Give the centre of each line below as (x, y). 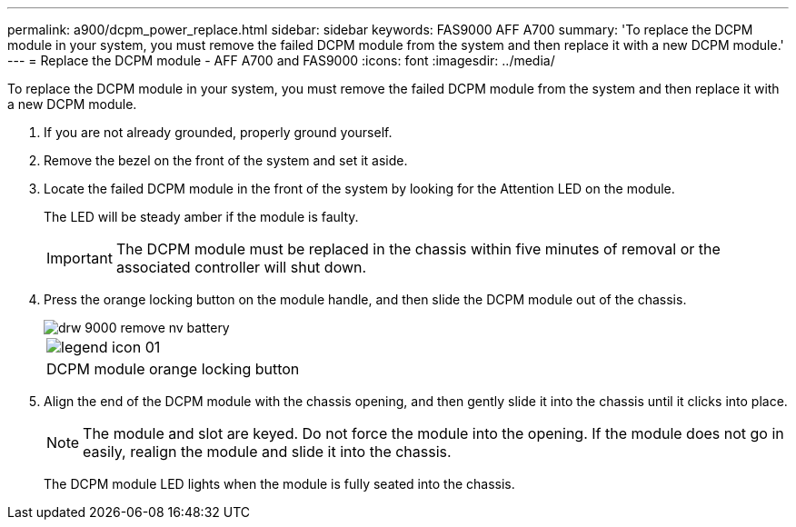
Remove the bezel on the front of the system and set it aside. (226, 160)
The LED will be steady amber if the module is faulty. (201, 217)
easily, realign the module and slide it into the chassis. (267, 452)
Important (80, 258)
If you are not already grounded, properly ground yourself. (218, 132)
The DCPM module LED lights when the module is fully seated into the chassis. (279, 484)
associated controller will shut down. (241, 267)
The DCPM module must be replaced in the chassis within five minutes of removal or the (418, 249)
